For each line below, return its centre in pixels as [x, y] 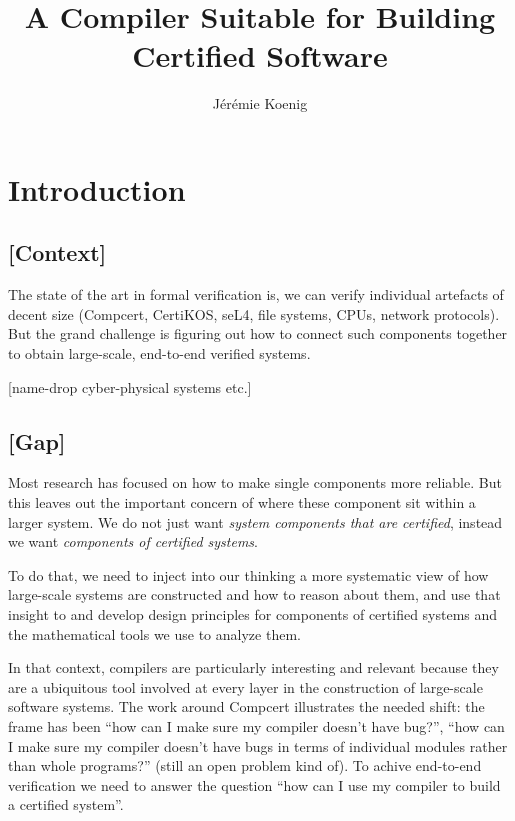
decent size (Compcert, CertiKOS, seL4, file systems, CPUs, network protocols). [254, 313]
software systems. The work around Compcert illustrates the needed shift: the [246, 706]
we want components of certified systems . [133, 541]
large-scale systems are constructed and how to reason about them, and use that [254, 594]
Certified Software [260, 55]
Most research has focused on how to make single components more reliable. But [255, 482]
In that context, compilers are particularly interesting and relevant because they [253, 667]
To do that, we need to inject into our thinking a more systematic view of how [248, 574]
